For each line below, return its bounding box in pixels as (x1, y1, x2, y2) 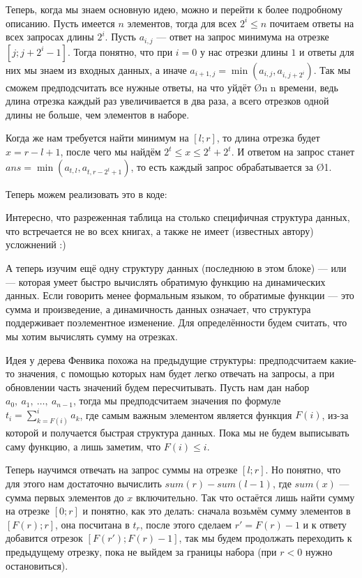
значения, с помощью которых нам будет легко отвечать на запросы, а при (17, 366, 335, 381)
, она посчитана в (55, 517, 130, 531)
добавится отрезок (6, 531, 83, 545)
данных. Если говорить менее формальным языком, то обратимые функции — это (6, 288, 354, 303)
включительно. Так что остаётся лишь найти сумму (135, 489, 355, 504)
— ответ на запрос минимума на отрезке (156, 29, 329, 44)
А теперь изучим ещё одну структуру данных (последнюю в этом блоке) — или (6, 260, 347, 275)
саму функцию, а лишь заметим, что (6, 439, 161, 453)
